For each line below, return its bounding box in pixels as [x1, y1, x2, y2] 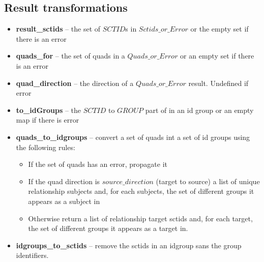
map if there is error [16, 114, 79, 125]
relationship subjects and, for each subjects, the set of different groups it [28, 186, 254, 196]
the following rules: [16, 141, 75, 152]
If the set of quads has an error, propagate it [28, 159, 167, 169]
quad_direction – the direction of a [16, 77, 134, 88]
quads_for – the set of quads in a [16, 50, 125, 61]
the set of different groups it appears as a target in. [28, 223, 188, 234]
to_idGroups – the [16, 104, 81, 115]
